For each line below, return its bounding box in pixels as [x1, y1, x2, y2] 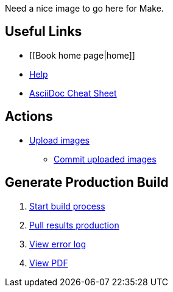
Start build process [29, 200, 105, 211]
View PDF [29, 257, 68, 268]
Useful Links [5, 24, 82, 40]
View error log [29, 238, 86, 249]
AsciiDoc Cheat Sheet [29, 87, 117, 98]
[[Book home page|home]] [29, 49, 135, 60]
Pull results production [29, 219, 119, 230]
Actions [5, 109, 53, 125]
